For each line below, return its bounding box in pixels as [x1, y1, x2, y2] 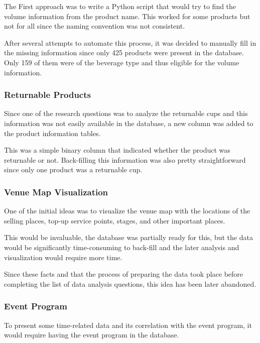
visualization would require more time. [4, 252, 122, 262]
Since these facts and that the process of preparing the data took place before [4, 269, 243, 279]
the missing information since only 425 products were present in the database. [4, 47, 244, 58]
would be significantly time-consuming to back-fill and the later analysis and [4, 242, 239, 252]
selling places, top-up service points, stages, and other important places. [4, 215, 225, 225]
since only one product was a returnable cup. [4, 164, 143, 175]
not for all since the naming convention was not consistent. [4, 21, 185, 31]
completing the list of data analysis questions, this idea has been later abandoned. [4, 278, 256, 289]
